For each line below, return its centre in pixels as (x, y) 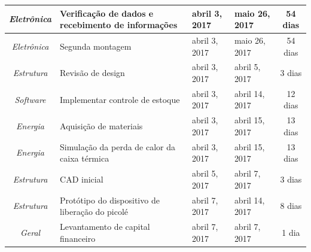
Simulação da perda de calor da (118, 146)
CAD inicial (82, 179)
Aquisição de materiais (101, 126)
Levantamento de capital (105, 226)
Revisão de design (92, 73)
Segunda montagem (96, 46)
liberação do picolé (94, 212)
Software (30, 99)
